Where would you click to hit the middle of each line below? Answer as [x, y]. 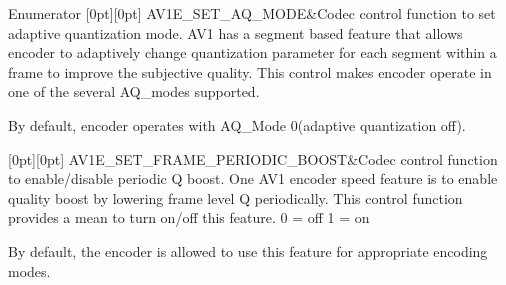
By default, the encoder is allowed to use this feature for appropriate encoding [248, 250]
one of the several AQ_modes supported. [134, 91]
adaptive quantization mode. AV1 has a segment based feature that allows [235, 32]
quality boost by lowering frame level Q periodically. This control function [235, 197]
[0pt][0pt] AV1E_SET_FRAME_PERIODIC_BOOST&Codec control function [253, 158]
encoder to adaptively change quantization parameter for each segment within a [252, 52]
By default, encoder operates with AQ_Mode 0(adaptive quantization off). [237, 124]
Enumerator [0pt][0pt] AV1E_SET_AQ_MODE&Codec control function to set [252, 13]
